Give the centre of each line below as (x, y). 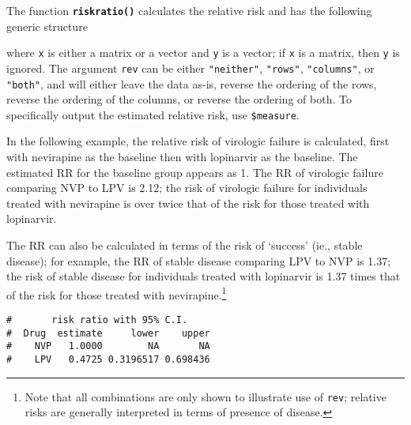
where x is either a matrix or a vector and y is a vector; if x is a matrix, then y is (203, 53)
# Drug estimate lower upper (108, 333)
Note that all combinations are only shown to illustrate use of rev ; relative (205, 396)
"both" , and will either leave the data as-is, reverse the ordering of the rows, (192, 83)
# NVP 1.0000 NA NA (108, 346)
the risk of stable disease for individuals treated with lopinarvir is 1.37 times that (204, 276)
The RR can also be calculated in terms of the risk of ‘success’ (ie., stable (185, 245)
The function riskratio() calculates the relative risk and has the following (189, 10)
